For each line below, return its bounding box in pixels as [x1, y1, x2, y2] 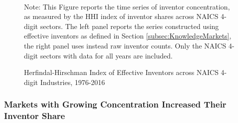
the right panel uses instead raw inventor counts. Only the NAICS [24, 40, 227, 50]
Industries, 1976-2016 [40, 76, 105, 87]
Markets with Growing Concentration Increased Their [4, 98, 227, 110]
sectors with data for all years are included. [40, 50, 173, 60]
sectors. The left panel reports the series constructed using [40, 20, 219, 31]
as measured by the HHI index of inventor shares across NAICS [24, 11, 219, 21]
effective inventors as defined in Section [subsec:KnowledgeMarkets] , [24, 30, 232, 41]
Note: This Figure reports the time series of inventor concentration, [24, 1, 230, 11]
